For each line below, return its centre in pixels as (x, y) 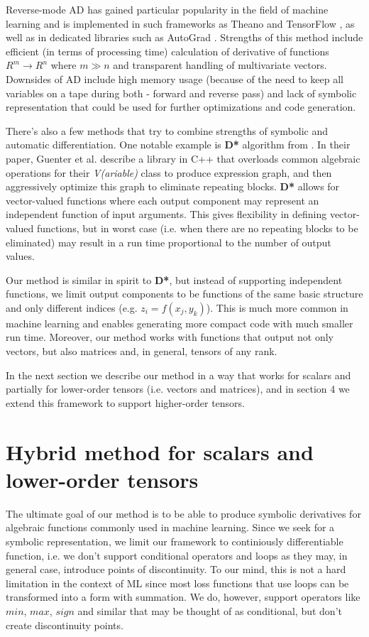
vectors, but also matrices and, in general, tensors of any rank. (142, 351)
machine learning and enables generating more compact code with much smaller (180, 323)
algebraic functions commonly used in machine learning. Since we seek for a (170, 527)
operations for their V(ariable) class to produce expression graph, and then (169, 172)
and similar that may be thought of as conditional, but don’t (210, 610)
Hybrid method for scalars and (160, 451)
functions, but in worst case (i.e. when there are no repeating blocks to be (197, 228)
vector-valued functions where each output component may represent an (163, 200)
